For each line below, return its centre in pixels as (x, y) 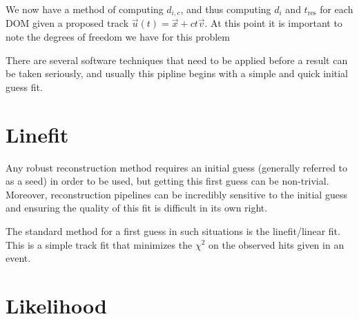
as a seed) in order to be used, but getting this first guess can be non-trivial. (167, 181)
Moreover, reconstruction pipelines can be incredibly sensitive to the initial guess (176, 194)
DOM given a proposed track (67, 23)
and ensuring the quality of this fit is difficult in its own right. (137, 208)
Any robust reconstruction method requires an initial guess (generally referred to (177, 167)
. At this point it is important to (273, 23)
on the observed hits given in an (276, 244)
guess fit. (24, 86)
